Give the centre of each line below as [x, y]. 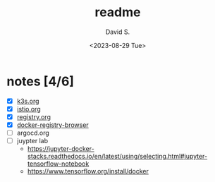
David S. [118, 32]
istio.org [29, 109]
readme [118, 12]
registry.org [33, 116]
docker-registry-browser [53, 125]
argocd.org [33, 133]
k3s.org [28, 101]
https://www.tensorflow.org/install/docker [88, 171]
